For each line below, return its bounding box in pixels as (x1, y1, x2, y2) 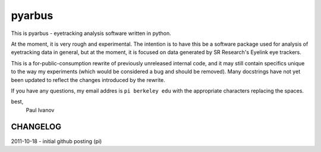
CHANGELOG (11, 122, 62, 132)
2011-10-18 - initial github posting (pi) (11, 137, 102, 145)
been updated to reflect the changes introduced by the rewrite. (11, 76, 166, 83)
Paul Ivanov (26, 106, 55, 113)
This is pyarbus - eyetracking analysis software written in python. (11, 30, 172, 37)
